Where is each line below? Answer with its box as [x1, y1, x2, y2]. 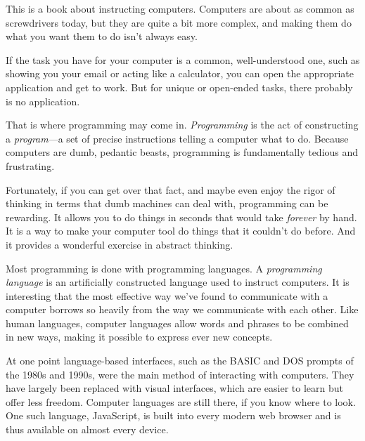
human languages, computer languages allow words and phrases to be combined [6, 315, 349, 330]
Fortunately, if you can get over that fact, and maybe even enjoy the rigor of [6, 182, 335, 197]
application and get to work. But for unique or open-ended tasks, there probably [6, 79, 353, 94]
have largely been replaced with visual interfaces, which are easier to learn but [6, 381, 343, 395]
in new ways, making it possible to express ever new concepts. [6, 329, 273, 344]
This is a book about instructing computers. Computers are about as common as [6, 1, 354, 15]
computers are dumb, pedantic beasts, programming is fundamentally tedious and [6, 145, 359, 159]
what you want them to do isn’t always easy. [6, 29, 198, 44]
